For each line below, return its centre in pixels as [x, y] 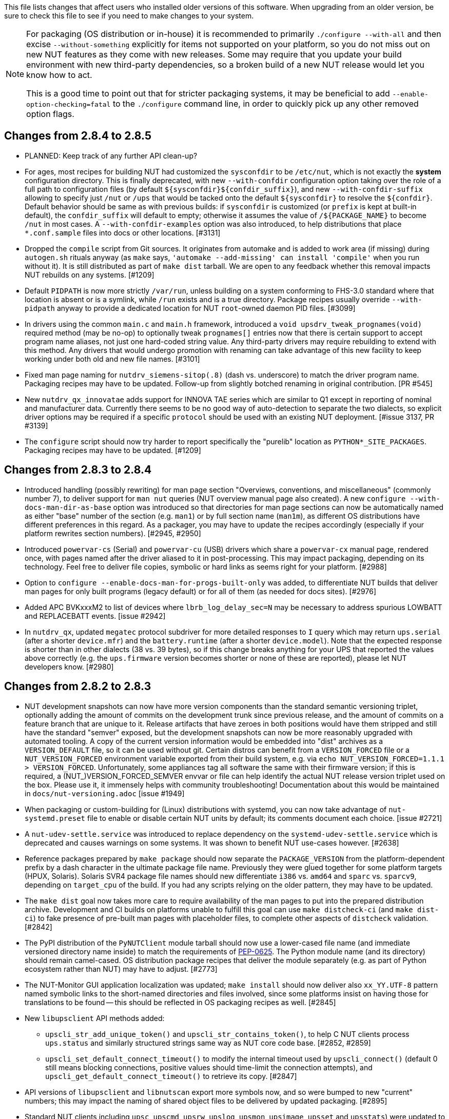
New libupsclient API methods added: [95, 1018]
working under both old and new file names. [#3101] [112, 359]
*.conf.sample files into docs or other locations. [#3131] [123, 232]
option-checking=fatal [69, 104]
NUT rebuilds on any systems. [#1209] [90, 274]
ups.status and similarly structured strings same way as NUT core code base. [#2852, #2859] [208, 1043]
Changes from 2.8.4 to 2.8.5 [78, 136]
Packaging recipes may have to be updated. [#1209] [113, 450]
